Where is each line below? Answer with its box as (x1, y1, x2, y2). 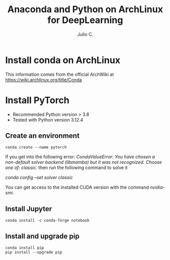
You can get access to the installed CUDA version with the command (5, 184, 149, 190)
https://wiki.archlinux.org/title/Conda (5, 76, 82, 82)
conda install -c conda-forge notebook (5, 218, 90, 223)
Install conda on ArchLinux (5, 54, 121, 66)
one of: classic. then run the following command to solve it (5, 164, 128, 171)
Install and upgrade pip (5, 232, 80, 240)
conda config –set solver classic (5, 175, 73, 181)
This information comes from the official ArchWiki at (5, 71, 114, 77)
